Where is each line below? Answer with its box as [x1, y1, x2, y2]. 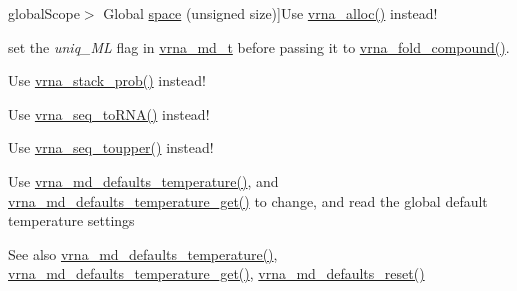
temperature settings [8, 210, 135, 231]
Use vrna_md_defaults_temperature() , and [8, 170, 279, 191]
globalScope [8, 3, 80, 23]
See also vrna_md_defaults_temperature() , [8, 243, 278, 264]
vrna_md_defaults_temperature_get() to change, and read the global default [8, 190, 488, 211]
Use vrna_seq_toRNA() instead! [8, 103, 210, 124]
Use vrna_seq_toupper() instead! [8, 137, 214, 158]
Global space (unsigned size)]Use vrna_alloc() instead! [103, 3, 438, 23]
